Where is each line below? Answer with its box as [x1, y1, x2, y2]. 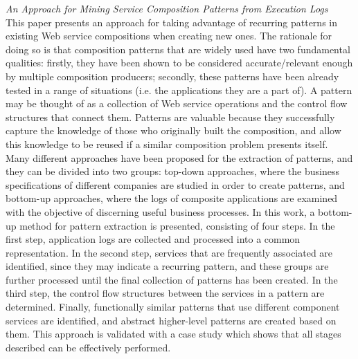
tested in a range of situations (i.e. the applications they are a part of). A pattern [6, 82, 352, 97]
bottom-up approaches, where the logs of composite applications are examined [6, 191, 338, 205]
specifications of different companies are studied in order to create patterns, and [6, 177, 345, 192]
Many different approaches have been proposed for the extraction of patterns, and [6, 150, 353, 165]
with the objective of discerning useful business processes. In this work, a [6, 204, 315, 219]
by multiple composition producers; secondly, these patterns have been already [6, 68, 339, 83]
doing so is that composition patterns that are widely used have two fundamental [6, 42, 350, 56]
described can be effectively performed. [6, 340, 171, 354]
